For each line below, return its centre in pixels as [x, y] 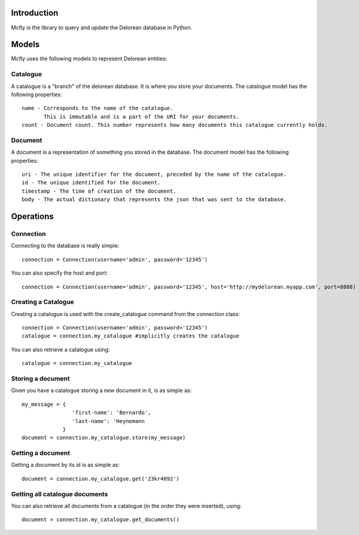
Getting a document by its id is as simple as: [65, 465]
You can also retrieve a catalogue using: [60, 349]
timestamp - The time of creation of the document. [99, 191]
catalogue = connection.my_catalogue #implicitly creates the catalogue [130, 336]
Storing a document [40, 379]
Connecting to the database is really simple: [65, 246]
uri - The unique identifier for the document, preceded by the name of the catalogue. [154, 174]
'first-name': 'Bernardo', [112, 413]
